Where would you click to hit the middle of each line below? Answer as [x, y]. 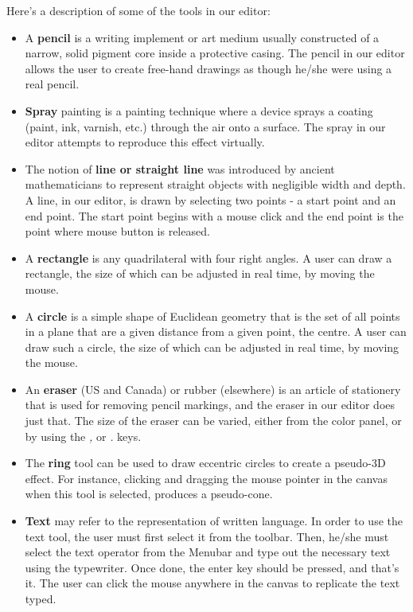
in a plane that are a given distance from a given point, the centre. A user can [216, 331]
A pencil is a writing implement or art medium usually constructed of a [202, 37]
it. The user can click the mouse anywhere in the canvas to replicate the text [212, 583]
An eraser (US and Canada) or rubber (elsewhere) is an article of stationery [213, 389]
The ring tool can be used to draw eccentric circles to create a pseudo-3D [205, 463]
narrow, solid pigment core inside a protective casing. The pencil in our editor [215, 53]
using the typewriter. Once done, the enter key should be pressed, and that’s [212, 567]
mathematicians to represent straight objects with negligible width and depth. [215, 184]
